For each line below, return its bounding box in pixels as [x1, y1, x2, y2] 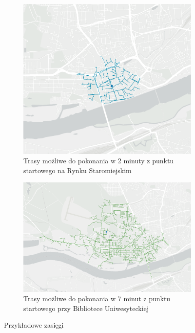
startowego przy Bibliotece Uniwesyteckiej [23, 303, 149, 313]
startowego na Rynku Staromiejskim [23, 165, 132, 176]
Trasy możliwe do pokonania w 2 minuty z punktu [23, 155, 174, 166]
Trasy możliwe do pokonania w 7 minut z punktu [23, 293, 171, 304]
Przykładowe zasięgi [4, 319, 64, 330]
